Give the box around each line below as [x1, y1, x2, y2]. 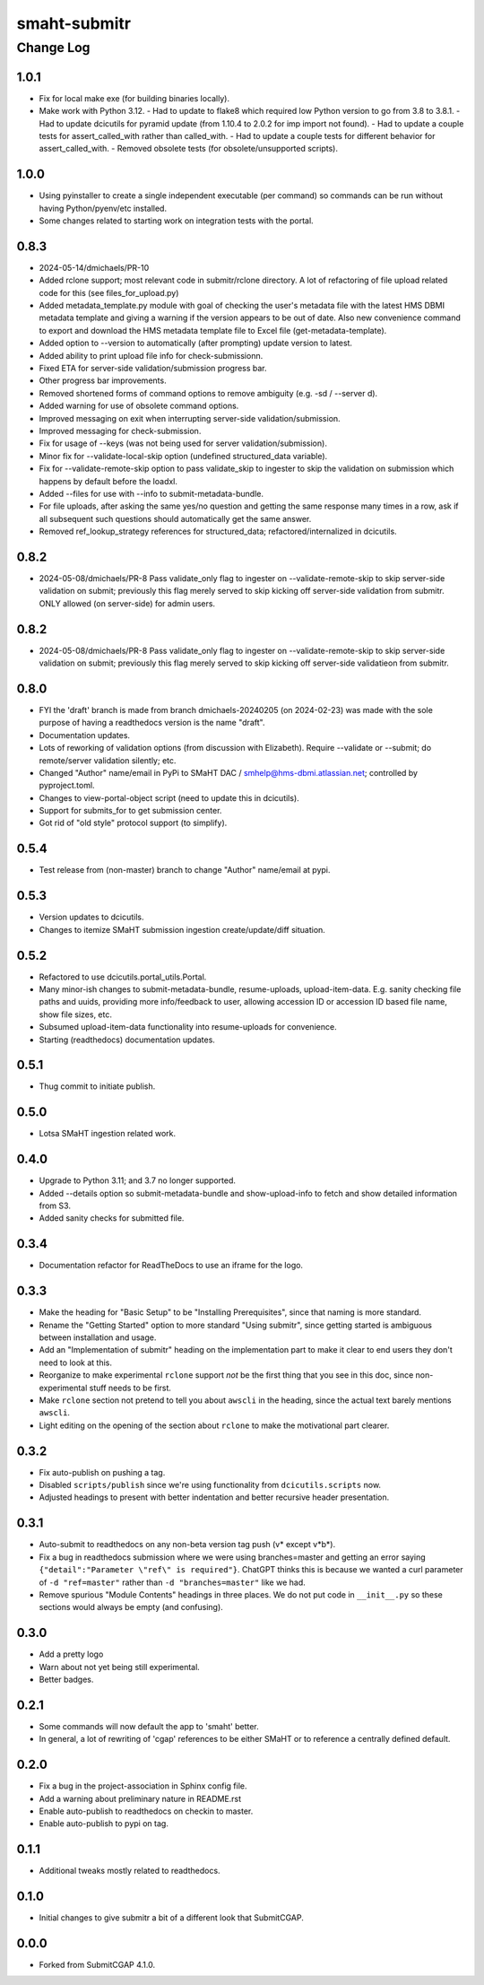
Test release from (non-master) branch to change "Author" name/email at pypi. [39, 865, 331, 875]
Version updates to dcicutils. [39, 911, 144, 923]
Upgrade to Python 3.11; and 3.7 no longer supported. [39, 1175, 237, 1186]
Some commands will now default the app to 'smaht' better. [39, 1720, 259, 1731]
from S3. [39, 1200, 72, 1211]
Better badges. [39, 1674, 94, 1685]
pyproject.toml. [39, 780, 95, 791]
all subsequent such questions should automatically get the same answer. [39, 513, 312, 524]
